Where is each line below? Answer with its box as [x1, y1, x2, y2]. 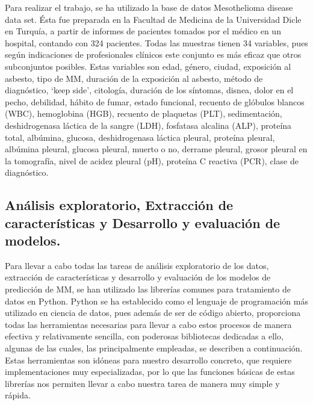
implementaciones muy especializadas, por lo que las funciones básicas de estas [5, 365, 295, 378]
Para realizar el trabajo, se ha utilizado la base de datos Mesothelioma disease [5, 1, 293, 13]
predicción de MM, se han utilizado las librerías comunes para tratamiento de [5, 283, 291, 295]
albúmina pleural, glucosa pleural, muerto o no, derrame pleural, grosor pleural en [5, 143, 308, 155]
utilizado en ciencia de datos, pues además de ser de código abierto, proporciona [5, 306, 301, 319]
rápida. [5, 389, 31, 401]
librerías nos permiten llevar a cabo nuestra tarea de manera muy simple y [5, 377, 280, 389]
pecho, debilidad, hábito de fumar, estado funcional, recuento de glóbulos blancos [5, 95, 305, 108]
